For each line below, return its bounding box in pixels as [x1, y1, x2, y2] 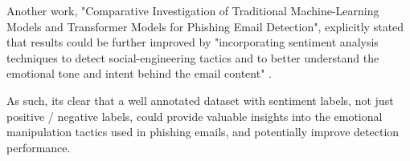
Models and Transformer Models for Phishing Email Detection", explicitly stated [6, 18, 404, 34]
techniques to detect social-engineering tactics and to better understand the [6, 49, 379, 66]
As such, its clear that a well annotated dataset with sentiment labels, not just [6, 91, 394, 108]
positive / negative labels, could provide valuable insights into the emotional [6, 107, 383, 124]
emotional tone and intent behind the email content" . [6, 65, 272, 82]
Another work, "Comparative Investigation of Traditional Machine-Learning [6, 2, 379, 18]
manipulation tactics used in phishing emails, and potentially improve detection [6, 123, 400, 140]
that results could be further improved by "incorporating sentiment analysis [6, 34, 379, 50]
